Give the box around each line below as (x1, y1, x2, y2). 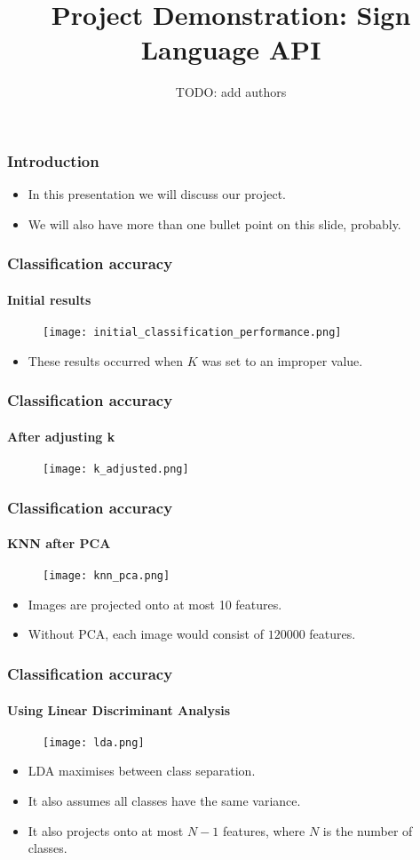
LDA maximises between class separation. (28, 761, 256, 780)
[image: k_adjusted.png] (43, 462, 189, 475)
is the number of (322, 821, 413, 840)
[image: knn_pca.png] (43, 569, 170, 583)
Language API (140, 31, 321, 68)
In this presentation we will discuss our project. (28, 185, 287, 203)
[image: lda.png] (43, 736, 145, 749)
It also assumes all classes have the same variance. (28, 791, 301, 809)
